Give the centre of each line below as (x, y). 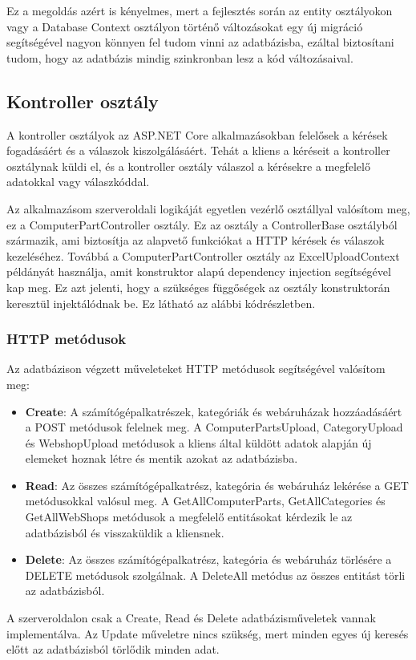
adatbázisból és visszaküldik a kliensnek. (125, 532)
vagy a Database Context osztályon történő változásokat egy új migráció (185, 26)
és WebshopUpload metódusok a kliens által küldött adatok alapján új (198, 442)
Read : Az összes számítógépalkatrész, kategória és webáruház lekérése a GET (217, 485)
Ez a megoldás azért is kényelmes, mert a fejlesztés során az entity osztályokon (200, 10)
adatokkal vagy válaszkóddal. (78, 182)
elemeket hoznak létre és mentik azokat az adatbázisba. (162, 458)
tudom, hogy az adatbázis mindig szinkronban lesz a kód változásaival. (180, 57)
